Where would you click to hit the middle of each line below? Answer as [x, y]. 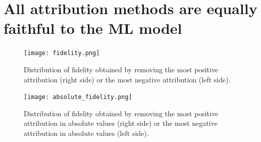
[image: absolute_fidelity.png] [78, 97]
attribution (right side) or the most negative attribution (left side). [127, 79]
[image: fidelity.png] [62, 53]
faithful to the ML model [93, 28]
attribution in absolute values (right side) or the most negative [121, 123]
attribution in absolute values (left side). [86, 133]
